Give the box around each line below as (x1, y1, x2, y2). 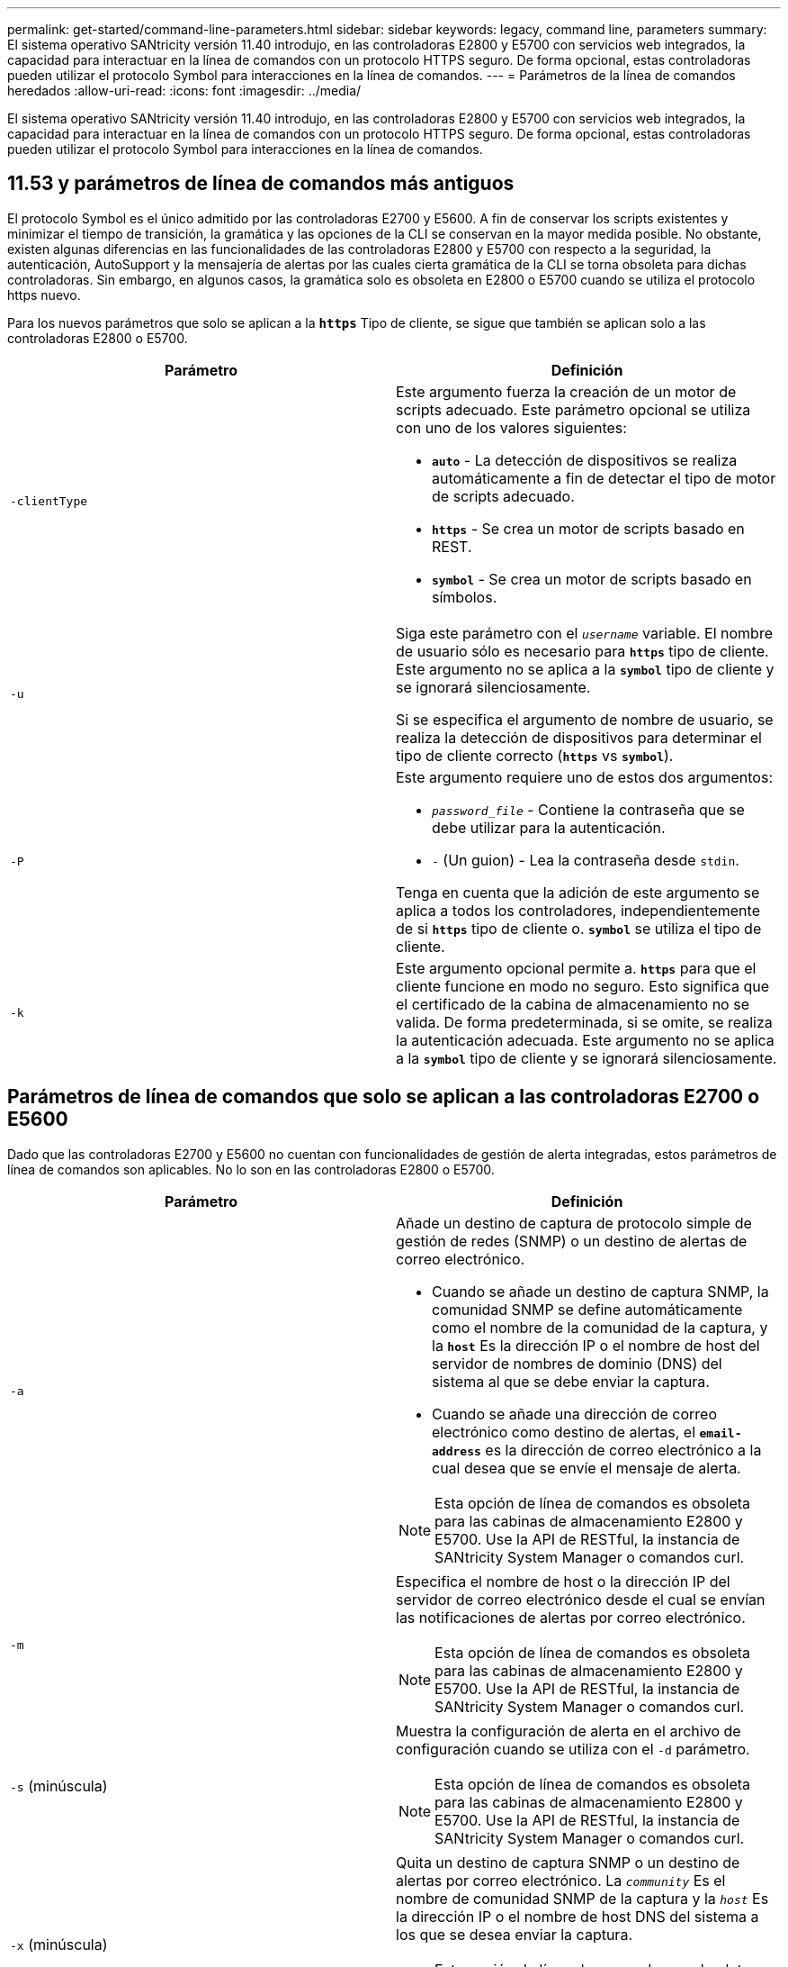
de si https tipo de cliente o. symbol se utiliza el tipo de (396, 919, 762, 938)
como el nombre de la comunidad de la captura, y (432, 1318, 768, 1337)
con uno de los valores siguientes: (396, 418, 627, 437)
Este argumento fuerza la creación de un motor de (396, 382, 737, 401)
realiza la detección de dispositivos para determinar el (396, 728, 762, 747)
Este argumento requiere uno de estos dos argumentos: (396, 767, 773, 786)
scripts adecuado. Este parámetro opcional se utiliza (396, 400, 751, 419)
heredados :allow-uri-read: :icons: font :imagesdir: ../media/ (7, 83, 362, 98)
